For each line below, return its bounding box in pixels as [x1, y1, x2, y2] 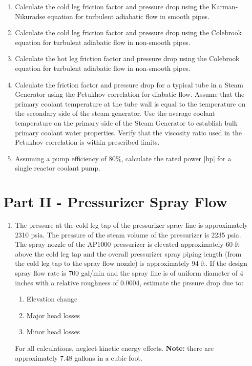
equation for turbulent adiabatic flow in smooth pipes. [47, 11, 210, 21]
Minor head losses [26, 326, 80, 337]
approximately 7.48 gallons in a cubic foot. [15, 352, 143, 363]
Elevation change [26, 294, 78, 304]
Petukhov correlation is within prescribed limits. [15, 137, 160, 147]
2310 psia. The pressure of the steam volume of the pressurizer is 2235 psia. [15, 229, 241, 239]
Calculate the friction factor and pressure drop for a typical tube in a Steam [15, 79, 243, 89]
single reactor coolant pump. [15, 163, 101, 173]
